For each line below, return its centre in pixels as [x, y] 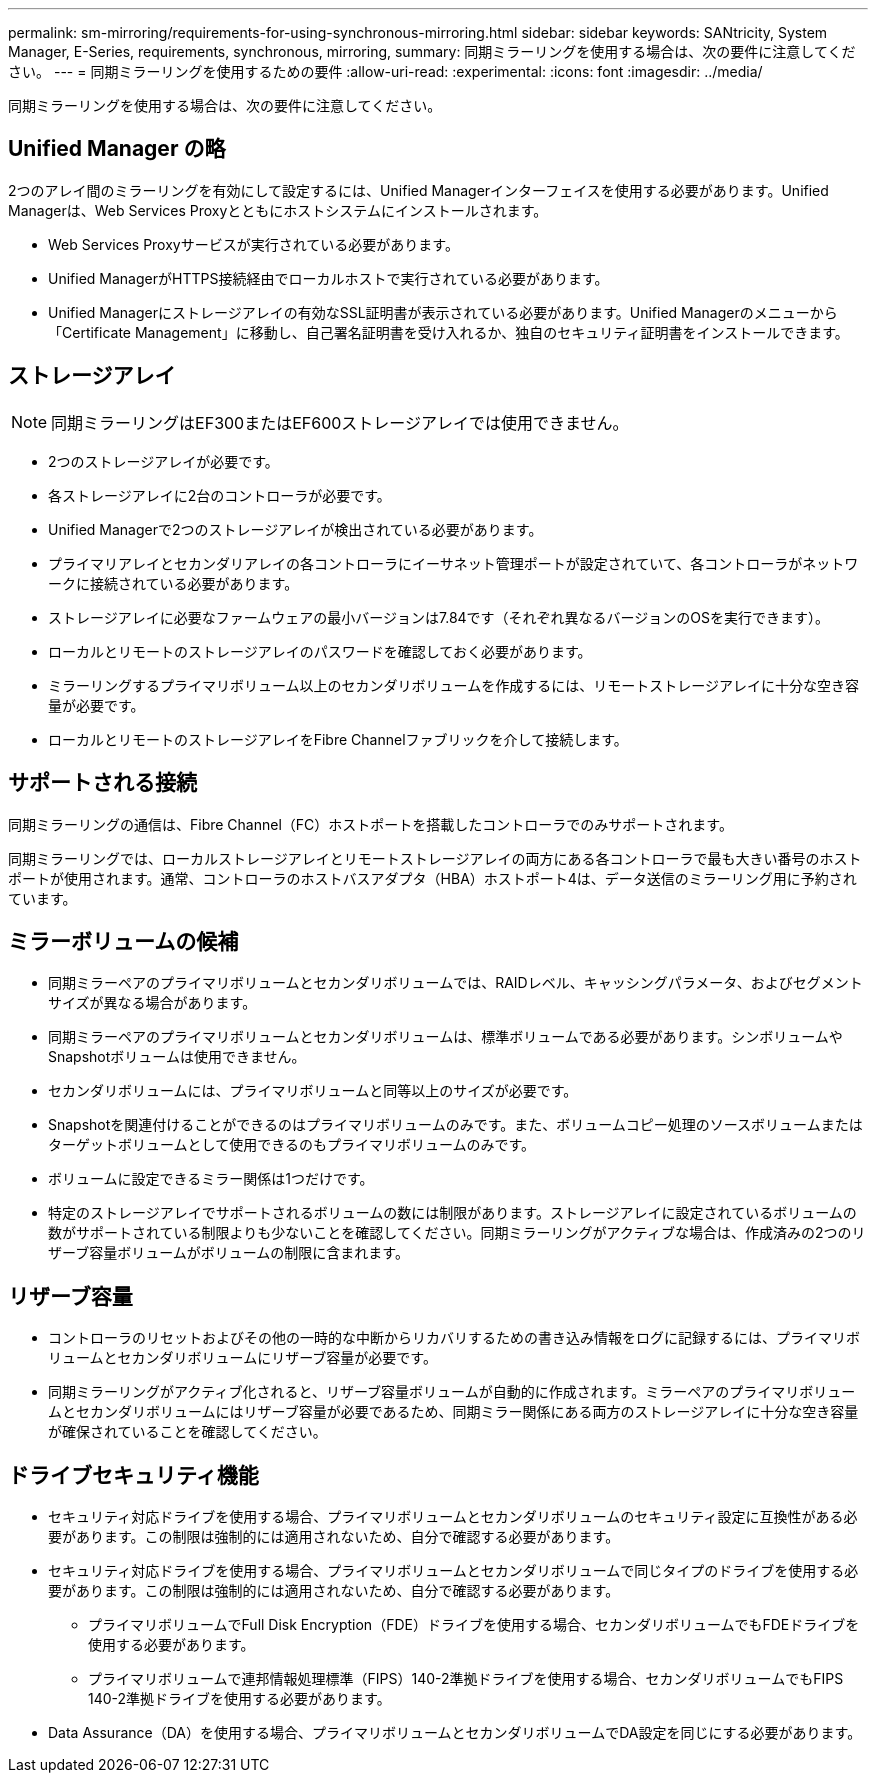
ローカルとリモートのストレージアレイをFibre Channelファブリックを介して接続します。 [338, 739]
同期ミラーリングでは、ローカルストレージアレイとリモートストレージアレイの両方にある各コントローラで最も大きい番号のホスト [435, 858]
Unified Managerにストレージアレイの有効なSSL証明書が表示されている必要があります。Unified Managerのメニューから [443, 312]
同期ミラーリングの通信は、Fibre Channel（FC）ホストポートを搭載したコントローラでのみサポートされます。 [370, 824]
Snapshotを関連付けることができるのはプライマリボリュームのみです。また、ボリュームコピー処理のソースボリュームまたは [455, 1125]
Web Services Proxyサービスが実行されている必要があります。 [253, 244]
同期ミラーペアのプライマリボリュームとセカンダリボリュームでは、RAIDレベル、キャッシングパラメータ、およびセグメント [455, 983]
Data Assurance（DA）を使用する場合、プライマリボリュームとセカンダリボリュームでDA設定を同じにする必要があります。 [455, 1733]
